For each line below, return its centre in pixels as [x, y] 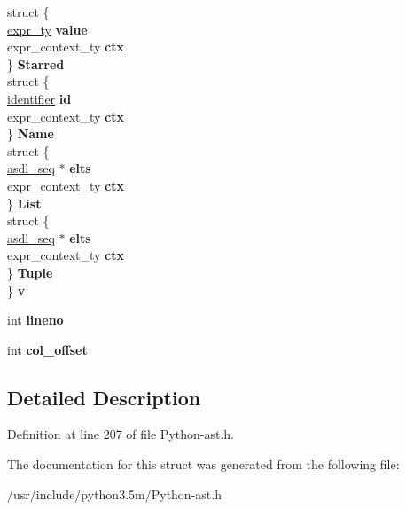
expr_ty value [47, 29]
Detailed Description [104, 397]
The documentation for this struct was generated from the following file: [203, 464]
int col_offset [47, 349]
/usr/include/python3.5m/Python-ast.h [114, 494]
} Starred [36, 63]
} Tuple [30, 272]
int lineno [35, 320]
